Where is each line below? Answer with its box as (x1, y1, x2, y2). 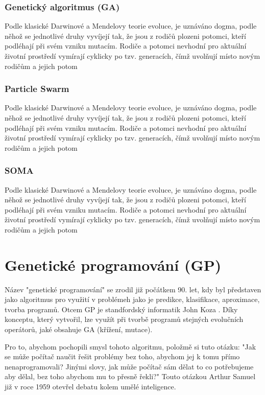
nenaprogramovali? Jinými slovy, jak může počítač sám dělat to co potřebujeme (5, 361, 254, 371)
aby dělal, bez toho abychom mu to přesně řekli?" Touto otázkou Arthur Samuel (5, 371, 256, 382)
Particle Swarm (5, 82, 69, 95)
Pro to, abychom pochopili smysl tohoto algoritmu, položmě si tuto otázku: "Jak (5, 341, 256, 352)
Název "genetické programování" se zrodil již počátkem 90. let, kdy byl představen (5, 284, 261, 294)
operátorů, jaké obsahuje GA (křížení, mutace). (5, 324, 153, 335)
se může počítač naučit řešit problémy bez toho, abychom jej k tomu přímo (5, 351, 240, 362)
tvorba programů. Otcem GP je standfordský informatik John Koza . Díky (5, 304, 238, 314)
